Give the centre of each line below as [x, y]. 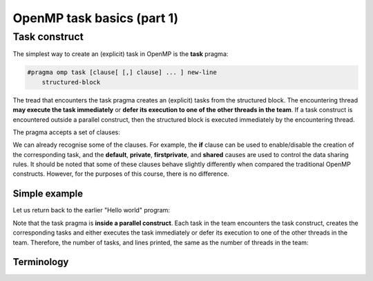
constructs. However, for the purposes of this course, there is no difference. [121, 174]
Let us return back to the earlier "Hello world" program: [92, 210]
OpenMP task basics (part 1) [96, 18]
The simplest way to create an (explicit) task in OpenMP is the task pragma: [121, 54]
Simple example [48, 194]
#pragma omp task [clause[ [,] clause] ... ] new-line [122, 72]
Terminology [41, 262]
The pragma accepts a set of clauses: [67, 132]
